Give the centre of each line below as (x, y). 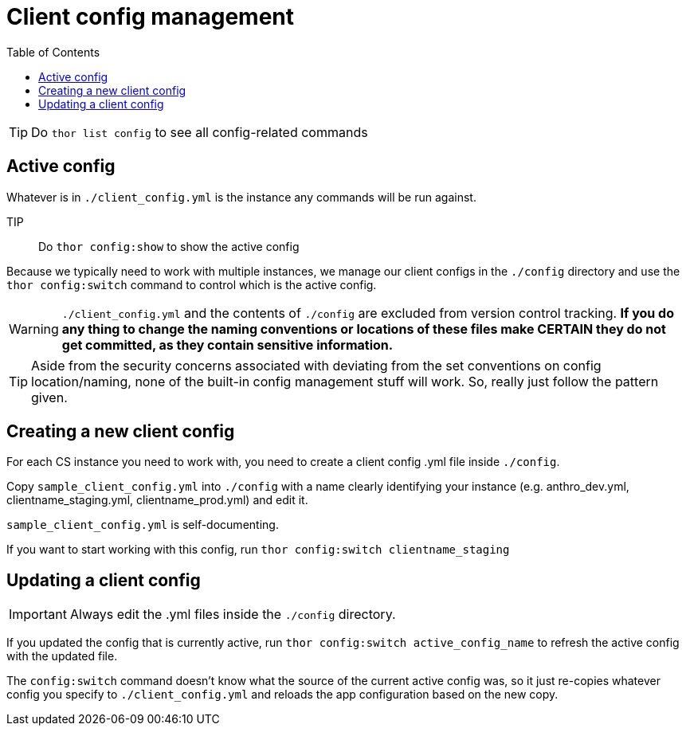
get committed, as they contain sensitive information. (227, 344)
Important (38, 615)
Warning (34, 329)
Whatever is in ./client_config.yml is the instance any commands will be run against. (241, 197)
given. (49, 397)
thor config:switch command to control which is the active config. (192, 284)
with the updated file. (62, 656)
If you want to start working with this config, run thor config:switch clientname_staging (258, 550)
